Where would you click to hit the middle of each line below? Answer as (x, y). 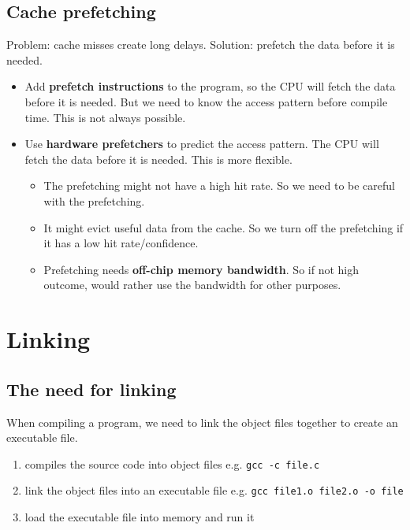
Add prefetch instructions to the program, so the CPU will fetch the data (210, 86)
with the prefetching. (94, 200)
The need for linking (91, 389)
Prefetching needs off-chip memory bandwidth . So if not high (201, 269)
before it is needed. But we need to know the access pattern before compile (206, 101)
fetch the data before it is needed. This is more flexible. (158, 159)
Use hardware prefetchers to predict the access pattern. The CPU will (202, 144)
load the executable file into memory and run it (140, 517)
